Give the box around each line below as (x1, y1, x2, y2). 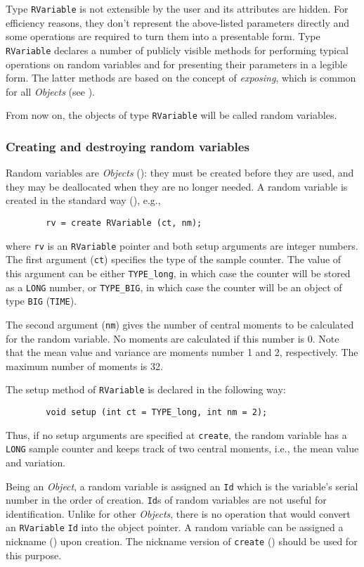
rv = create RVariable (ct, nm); (46, 217, 202, 228)
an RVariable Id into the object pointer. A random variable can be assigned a (6, 520, 344, 535)
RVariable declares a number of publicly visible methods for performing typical (6, 42, 349, 57)
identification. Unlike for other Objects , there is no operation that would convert (6, 506, 351, 521)
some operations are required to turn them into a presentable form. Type (6, 29, 320, 44)
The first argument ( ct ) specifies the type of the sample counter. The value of (6, 252, 342, 267)
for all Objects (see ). (6, 84, 95, 98)
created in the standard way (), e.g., (6, 193, 161, 208)
